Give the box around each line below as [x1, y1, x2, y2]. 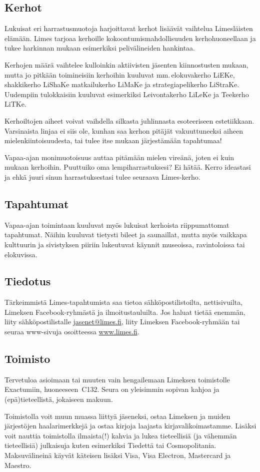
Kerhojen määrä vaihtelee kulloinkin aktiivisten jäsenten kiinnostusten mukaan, [4, 59, 248, 70]
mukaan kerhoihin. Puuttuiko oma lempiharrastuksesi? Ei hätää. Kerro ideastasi [4, 162, 251, 172]
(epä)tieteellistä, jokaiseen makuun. [4, 394, 113, 404]
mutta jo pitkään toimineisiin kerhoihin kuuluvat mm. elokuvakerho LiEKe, [4, 69, 235, 80]
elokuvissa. [4, 249, 37, 259]
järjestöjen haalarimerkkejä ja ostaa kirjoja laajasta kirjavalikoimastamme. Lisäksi [4, 420, 256, 431]
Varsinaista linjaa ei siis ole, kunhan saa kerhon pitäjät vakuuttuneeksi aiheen [4, 125, 243, 136]
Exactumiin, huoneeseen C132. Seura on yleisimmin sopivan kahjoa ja [4, 384, 219, 394]
